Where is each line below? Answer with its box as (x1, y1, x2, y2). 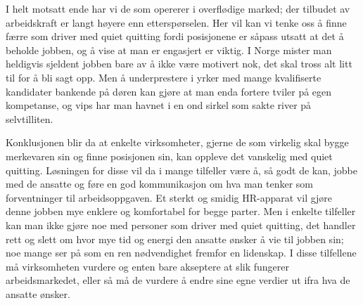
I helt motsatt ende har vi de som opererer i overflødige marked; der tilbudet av (6, 1, 350, 15)
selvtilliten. (6, 111, 53, 126)
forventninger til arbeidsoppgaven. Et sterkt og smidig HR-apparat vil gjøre (6, 190, 333, 205)
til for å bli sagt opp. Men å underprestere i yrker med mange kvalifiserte (6, 70, 321, 84)
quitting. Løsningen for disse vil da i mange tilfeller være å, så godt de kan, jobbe (6, 162, 357, 177)
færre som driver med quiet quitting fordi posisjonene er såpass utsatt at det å (6, 29, 344, 44)
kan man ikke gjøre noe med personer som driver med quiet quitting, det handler (6, 217, 356, 232)
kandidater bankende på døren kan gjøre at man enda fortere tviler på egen (6, 84, 332, 98)
